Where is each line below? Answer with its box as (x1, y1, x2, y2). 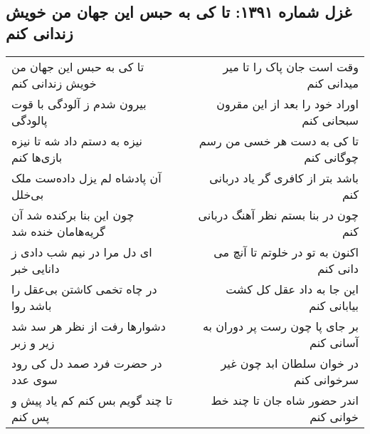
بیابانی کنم (309, 296, 359, 314)
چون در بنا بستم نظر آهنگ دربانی (198, 206, 359, 223)
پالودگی (11, 111, 48, 128)
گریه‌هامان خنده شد (11, 222, 105, 239)
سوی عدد (11, 371, 58, 388)
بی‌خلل (11, 185, 44, 202)
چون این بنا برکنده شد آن (11, 206, 134, 223)
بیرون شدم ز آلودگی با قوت (11, 95, 147, 112)
